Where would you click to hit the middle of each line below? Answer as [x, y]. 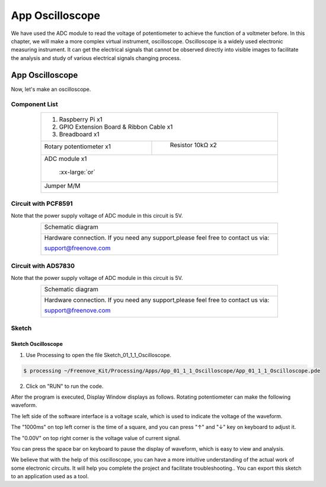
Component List [35, 104]
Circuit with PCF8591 [42, 203]
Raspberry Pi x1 [81, 119]
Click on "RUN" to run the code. [65, 386]
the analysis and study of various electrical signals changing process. [96, 58]
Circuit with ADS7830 [43, 266]
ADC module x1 [65, 158]
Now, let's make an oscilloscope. [51, 89]
